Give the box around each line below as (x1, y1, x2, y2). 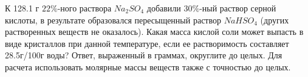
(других (260, 13, 289, 26)
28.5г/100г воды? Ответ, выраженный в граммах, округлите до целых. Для (5, 49, 282, 61)
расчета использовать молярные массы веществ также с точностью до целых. (5, 60, 291, 73)
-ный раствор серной (199, 2, 276, 14)
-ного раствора (57, 2, 112, 14)
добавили (146, 2, 181, 14)
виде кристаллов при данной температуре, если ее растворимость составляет (5, 37, 289, 49)
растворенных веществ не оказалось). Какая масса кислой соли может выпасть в (5, 25, 304, 38)
